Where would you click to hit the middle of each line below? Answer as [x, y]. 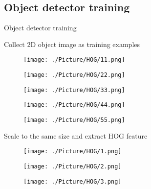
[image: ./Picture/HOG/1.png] [73, 152]
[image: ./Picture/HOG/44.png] [74, 105]
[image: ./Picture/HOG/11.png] [74, 60]
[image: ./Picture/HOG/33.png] [74, 90]
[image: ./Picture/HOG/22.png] [74, 75]
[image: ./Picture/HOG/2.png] [73, 166]
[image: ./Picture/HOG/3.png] [73, 181]
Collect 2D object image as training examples [72, 44]
